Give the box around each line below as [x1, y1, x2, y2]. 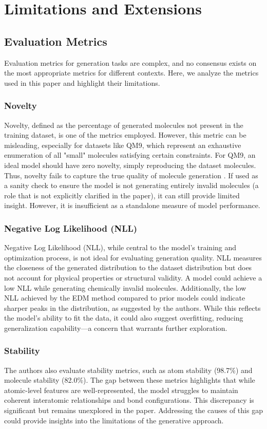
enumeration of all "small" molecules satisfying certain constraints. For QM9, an [4, 150, 256, 160]
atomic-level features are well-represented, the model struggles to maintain [4, 384, 238, 395]
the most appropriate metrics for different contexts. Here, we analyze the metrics [4, 67, 259, 78]
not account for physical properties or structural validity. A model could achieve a [4, 272, 262, 283]
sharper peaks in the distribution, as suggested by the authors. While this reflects [4, 302, 261, 313]
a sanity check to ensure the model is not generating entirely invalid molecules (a [4, 180, 259, 191]
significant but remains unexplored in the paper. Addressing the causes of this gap [4, 405, 263, 416]
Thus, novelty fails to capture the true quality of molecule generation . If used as [4, 170, 258, 180]
